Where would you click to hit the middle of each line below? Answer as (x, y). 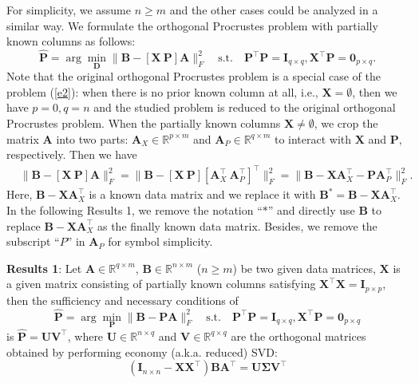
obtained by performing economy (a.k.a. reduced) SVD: (142, 351)
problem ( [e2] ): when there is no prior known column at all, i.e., (162, 91)
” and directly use (311, 209)
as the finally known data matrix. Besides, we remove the (237, 225)
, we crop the (346, 123)
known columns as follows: (71, 41)
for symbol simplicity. (160, 241)
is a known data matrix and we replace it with (202, 194)
